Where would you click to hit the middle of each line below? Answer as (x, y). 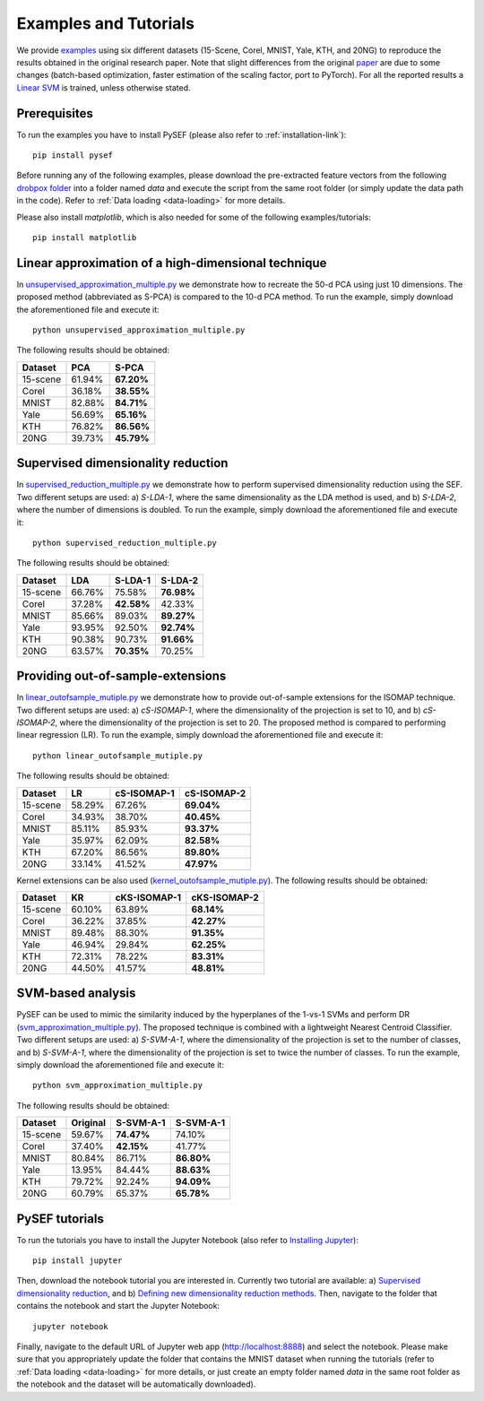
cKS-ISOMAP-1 (148, 897)
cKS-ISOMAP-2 (225, 897)
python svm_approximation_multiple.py (118, 1085)
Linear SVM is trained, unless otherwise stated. (104, 87)
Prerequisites (55, 113)
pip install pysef (73, 156)
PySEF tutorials (60, 1219)
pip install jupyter (78, 1261)
